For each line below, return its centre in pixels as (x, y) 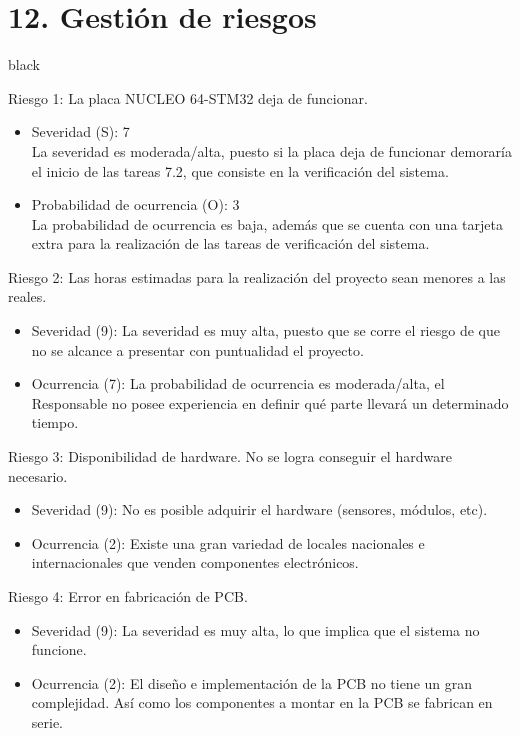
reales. (27, 296)
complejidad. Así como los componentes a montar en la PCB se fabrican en (262, 702)
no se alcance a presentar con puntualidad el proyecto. (197, 349)
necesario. (38, 475)
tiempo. (55, 422)
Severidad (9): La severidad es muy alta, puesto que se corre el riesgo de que (265, 330)
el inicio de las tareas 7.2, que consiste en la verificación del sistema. (240, 170)
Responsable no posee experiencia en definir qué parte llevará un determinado (270, 402)
